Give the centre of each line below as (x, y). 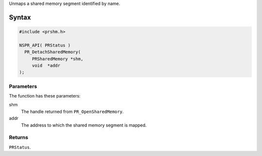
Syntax (20, 17)
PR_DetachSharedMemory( (53, 52)
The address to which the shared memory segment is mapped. (84, 125)
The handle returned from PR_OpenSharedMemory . (72, 112)
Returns (19, 138)
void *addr (46, 65)
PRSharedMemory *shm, (57, 59)
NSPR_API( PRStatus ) (45, 45)
